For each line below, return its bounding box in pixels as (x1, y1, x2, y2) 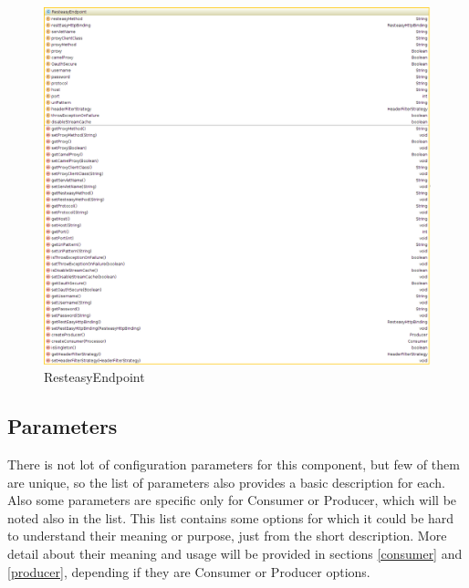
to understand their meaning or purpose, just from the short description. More (7, 526, 447, 545)
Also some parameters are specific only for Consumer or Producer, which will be (7, 490, 457, 510)
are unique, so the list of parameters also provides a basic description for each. (7, 472, 445, 491)
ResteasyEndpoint (44, 367, 145, 387)
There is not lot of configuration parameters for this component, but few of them (7, 455, 460, 474)
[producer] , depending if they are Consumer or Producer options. (7, 562, 370, 581)
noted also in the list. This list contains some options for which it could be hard (7, 508, 454, 527)
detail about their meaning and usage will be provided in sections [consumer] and (7, 544, 463, 563)
